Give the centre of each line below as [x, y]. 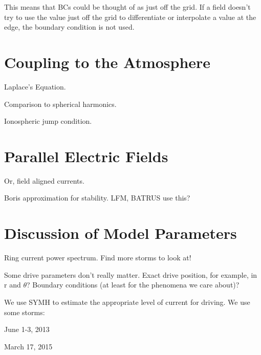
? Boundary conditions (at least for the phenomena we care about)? [133, 285]
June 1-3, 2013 [27, 329]
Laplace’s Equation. [35, 86]
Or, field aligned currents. [44, 180]
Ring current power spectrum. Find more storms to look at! [98, 258]
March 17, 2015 [28, 346]
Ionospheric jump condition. [48, 121]
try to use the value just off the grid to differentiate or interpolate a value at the [130, 17]
